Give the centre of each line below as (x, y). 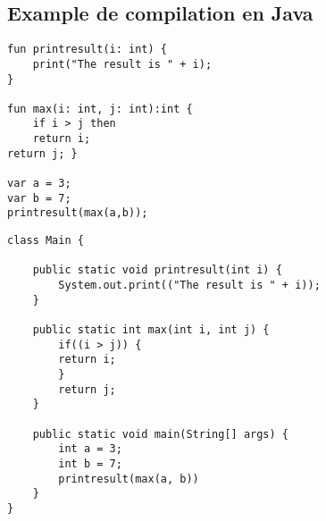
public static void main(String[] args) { (160, 434)
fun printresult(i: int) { (87, 50)
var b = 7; (39, 198)
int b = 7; (90, 463)
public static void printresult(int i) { (157, 270)
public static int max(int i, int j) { (151, 330)
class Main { (46, 241)
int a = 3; (90, 449)
